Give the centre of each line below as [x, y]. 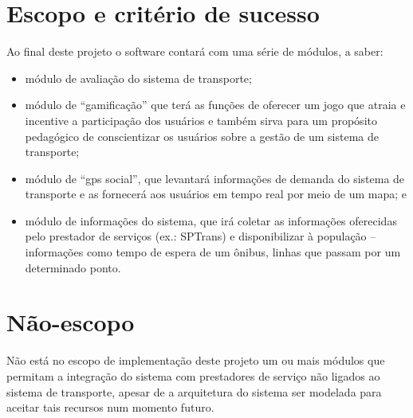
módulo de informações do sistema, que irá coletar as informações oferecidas [211, 220]
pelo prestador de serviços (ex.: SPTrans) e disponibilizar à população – [201, 236]
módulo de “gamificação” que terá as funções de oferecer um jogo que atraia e [215, 105]
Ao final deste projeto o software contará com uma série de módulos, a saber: [195, 51]
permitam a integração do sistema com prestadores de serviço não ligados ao [193, 375]
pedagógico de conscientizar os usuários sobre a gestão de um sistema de [202, 136]
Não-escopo [71, 322]
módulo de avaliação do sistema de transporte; [138, 78]
